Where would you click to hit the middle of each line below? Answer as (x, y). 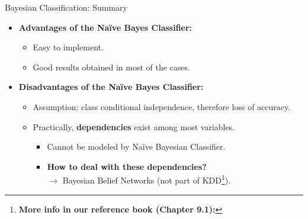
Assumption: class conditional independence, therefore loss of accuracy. (162, 106)
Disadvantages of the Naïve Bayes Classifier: (111, 87)
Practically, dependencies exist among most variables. (134, 126)
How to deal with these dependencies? (127, 166)
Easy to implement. (68, 47)
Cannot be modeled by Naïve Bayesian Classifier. (136, 146)
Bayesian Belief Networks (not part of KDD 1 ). (147, 179)
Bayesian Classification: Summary (66, 7)
